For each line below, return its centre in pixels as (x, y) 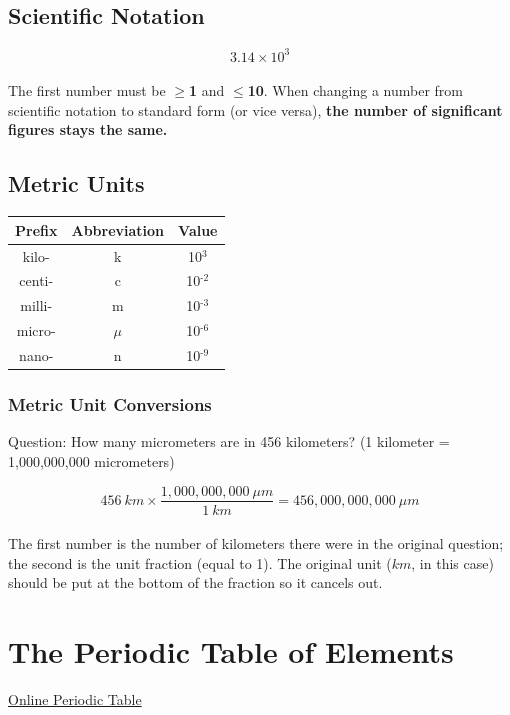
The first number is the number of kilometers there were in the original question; (256, 543)
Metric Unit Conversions (110, 404)
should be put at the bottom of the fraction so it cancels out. (195, 582)
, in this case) (452, 562)
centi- (36, 280)
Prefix (36, 229)
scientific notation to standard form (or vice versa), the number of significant (255, 109)
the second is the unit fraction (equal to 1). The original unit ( (200, 562)
